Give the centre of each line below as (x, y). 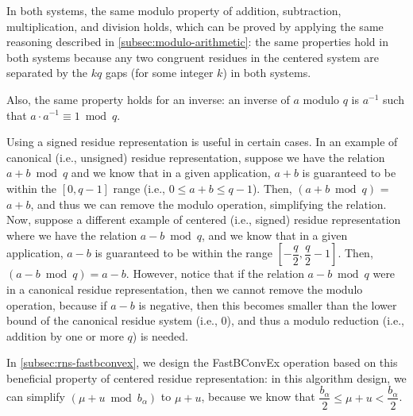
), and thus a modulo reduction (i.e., (315, 320)
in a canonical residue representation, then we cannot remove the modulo (185, 289)
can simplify (36, 397)
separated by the (47, 73)
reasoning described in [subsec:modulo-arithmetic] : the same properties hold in (197, 42)
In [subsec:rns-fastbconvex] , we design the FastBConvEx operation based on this (202, 362)
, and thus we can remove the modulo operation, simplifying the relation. (208, 204)
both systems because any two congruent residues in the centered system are (193, 57)
